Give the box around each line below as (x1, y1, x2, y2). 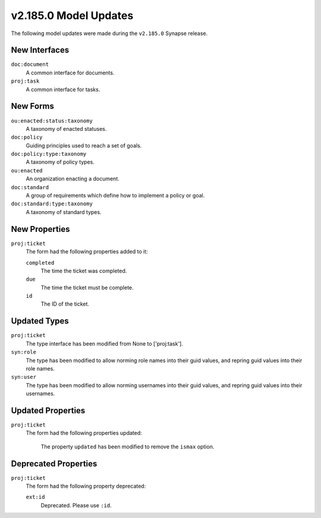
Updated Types (11, 316, 70, 327)
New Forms (11, 101, 55, 111)
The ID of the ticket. (40, 300, 89, 307)
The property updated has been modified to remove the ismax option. (40, 443, 215, 450)
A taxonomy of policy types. (26, 158, 95, 166)
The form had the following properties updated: (26, 429, 142, 437)
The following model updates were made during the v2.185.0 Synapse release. (11, 30, 208, 37)
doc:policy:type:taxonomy (11, 150, 87, 158)
